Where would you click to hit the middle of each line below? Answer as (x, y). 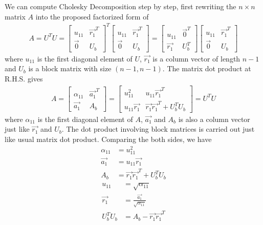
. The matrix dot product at (207, 68)
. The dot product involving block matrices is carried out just (158, 129)
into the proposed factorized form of (92, 16)
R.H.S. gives (24, 78)
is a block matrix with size (70, 68)
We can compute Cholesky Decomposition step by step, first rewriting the (120, 6)
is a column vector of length (196, 58)
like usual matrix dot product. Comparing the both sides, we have (108, 139)
